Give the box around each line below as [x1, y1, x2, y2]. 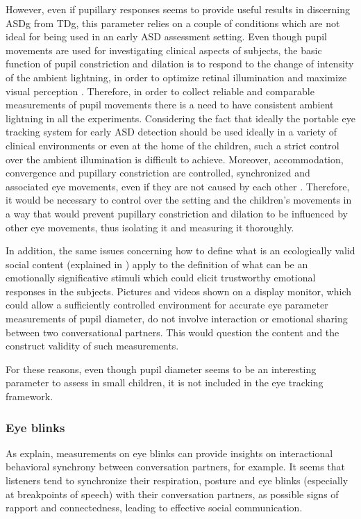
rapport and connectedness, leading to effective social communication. [6, 500, 303, 515]
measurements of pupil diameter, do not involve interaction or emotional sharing [6, 311, 348, 326]
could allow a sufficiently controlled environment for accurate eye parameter [6, 297, 328, 312]
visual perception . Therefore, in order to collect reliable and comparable [6, 83, 314, 98]
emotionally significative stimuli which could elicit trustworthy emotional [6, 270, 316, 285]
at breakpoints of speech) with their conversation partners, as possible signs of [6, 486, 339, 501]
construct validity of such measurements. [6, 338, 179, 353]
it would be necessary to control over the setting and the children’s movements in [6, 192, 352, 207]
